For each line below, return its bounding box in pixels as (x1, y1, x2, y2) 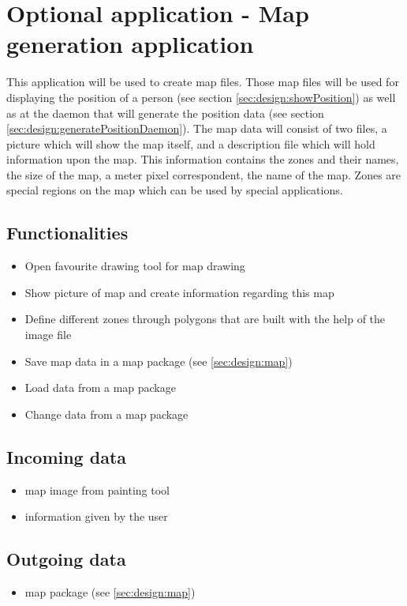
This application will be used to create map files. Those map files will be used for (6, 73, 399, 90)
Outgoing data (6, 547, 126, 571)
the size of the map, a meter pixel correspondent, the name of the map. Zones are (6, 166, 401, 183)
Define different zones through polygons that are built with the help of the (24, 311, 386, 327)
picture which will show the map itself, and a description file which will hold (6, 135, 375, 152)
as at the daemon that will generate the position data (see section (6, 104, 324, 121)
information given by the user (24, 508, 168, 525)
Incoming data (6, 444, 127, 469)
